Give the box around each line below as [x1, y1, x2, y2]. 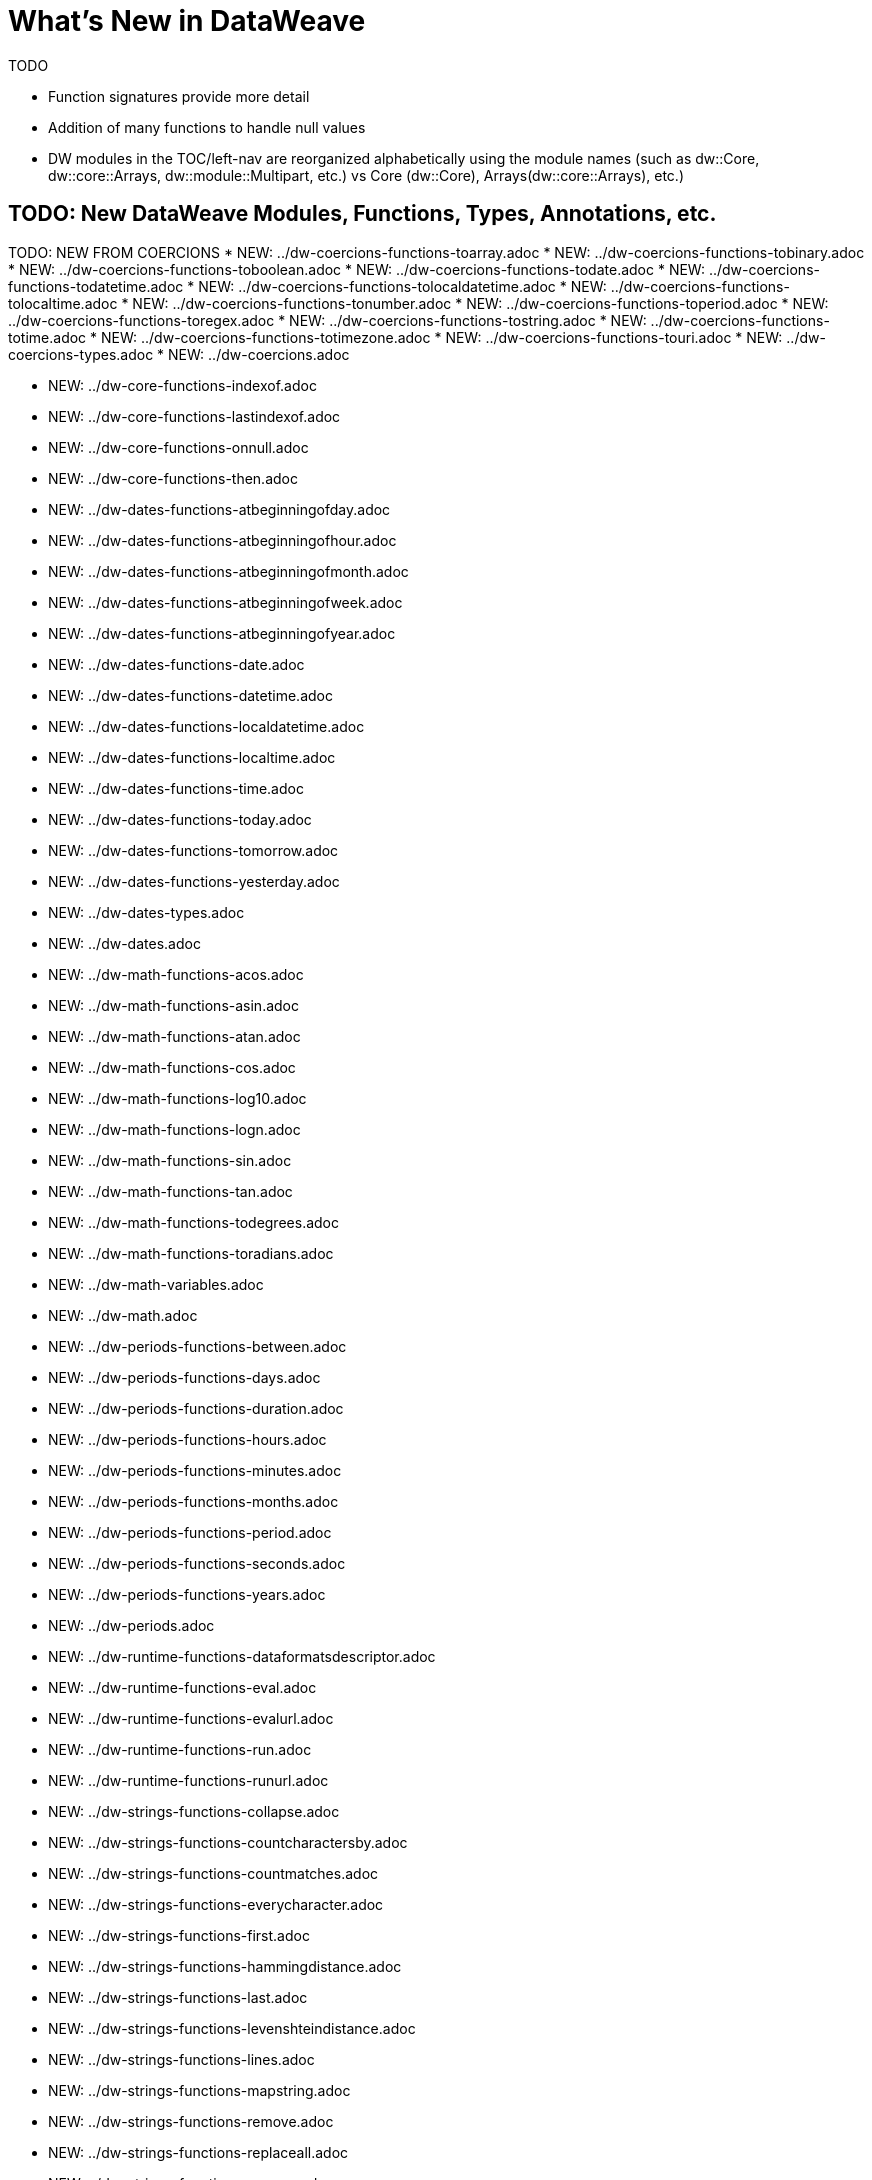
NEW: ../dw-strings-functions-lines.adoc [48, 2050, 315, 2068]
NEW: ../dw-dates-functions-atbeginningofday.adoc [48, 500, 391, 518]
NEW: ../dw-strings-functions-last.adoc [48, 1988, 308, 2006]
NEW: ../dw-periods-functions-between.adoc [48, 1337, 347, 1355]
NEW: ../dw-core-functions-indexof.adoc [48, 376, 317, 394]
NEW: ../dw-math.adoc [48, 1306, 198, 1324]
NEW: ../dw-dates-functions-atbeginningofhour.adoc [48, 531, 397, 549]
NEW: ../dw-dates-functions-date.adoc [48, 655, 305, 673]
